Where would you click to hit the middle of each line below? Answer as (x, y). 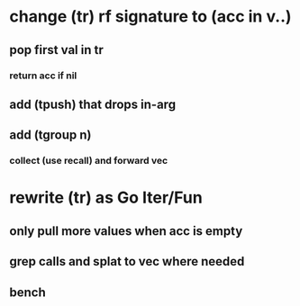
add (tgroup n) (50, 135)
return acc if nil (43, 76)
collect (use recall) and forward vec (89, 161)
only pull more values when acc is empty (126, 231)
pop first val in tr (56, 50)
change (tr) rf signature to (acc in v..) (150, 17)
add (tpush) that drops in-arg (93, 104)
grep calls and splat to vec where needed (127, 261)
